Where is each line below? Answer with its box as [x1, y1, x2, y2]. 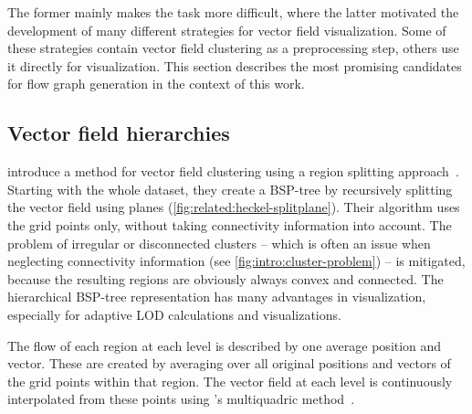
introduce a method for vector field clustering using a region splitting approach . [7, 162, 459, 181]
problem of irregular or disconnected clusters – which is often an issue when [7, 233, 431, 252]
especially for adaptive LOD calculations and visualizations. [7, 304, 341, 324]
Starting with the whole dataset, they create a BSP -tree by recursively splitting [7, 179, 453, 198]
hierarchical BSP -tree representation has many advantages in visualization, [7, 287, 426, 306]
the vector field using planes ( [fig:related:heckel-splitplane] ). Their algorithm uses [7, 197, 460, 217]
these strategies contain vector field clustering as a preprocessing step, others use [7, 38, 459, 58]
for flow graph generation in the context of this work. [7, 74, 305, 93]
